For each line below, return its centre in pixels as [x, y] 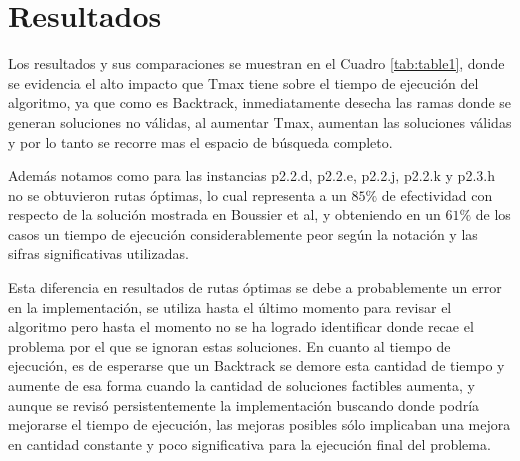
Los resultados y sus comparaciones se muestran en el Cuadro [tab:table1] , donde [256, 63]
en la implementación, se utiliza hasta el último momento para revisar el [230, 306]
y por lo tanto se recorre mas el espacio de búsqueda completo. [200, 141]
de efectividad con [437, 194]
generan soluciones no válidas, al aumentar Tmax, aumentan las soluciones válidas [260, 121]
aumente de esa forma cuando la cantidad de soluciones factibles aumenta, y [241, 385]
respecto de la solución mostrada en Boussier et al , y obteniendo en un [224, 214]
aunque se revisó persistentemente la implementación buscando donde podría [244, 404]
